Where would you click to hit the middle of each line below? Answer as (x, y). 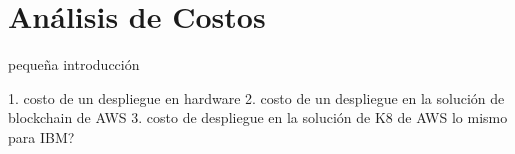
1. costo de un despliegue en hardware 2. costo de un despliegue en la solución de (256, 97)
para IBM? (41, 136)
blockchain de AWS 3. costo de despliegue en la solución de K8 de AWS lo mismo (258, 117)
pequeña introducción (74, 64)
